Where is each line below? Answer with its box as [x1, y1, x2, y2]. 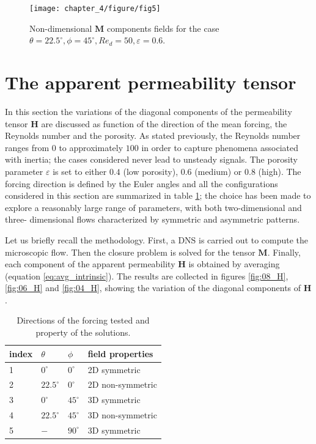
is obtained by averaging [188, 257, 280, 270]
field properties [87, 347, 153, 360]
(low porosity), [123, 165, 178, 177]
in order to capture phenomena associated [141, 141, 298, 154]
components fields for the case [106, 21, 219, 34]
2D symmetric [87, 363, 141, 376]
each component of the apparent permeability [5, 257, 175, 270]
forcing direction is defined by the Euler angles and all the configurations [5, 177, 278, 190]
